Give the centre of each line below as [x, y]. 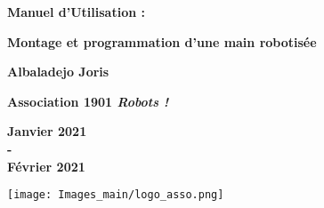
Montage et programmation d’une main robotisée [162, 41]
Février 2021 [46, 166]
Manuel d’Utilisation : [76, 12]
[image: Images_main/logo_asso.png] [116, 195]
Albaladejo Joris [58, 72]
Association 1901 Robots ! [88, 101]
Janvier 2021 [47, 131]
